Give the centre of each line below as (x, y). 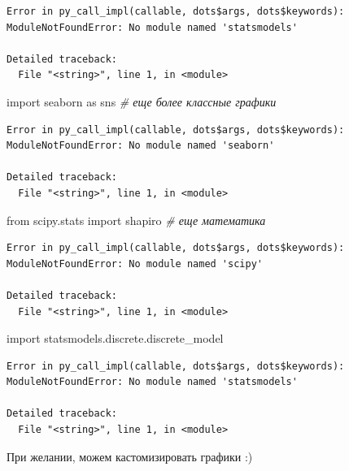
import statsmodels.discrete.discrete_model (115, 338)
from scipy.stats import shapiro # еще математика (136, 220)
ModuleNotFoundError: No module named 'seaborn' (141, 146)
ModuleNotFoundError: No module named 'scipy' (135, 264)
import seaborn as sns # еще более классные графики (142, 101)
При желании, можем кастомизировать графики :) (130, 456)
